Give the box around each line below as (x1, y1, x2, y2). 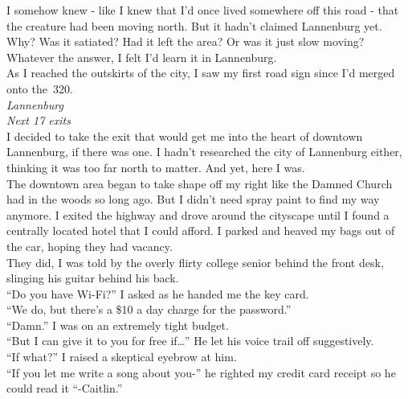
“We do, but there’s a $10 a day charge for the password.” (6, 301, 292, 318)
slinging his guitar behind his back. (6, 269, 179, 286)
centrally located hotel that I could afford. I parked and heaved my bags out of (6, 222, 395, 239)
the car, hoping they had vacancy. (6, 237, 173, 254)
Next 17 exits (6, 112, 71, 129)
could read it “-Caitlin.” (6, 380, 123, 397)
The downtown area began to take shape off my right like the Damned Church (6, 175, 393, 191)
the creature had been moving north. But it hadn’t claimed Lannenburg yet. (6, 17, 382, 34)
